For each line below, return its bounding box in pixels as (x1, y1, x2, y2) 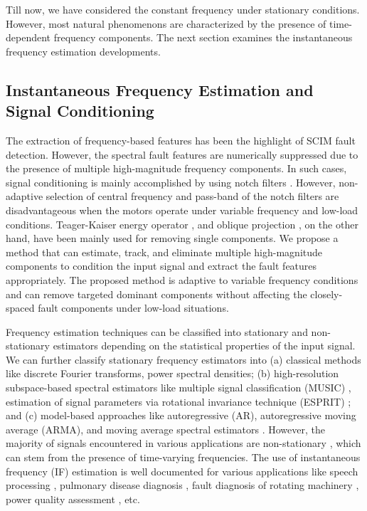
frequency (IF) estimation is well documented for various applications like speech (6, 463, 358, 478)
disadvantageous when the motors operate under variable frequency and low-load (6, 202, 358, 217)
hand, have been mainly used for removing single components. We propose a (6, 231, 339, 246)
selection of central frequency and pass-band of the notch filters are (46, 189, 339, 204)
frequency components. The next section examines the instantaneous (53, 30, 353, 45)
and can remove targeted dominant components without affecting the (6, 286, 307, 301)
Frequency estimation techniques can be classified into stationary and (6, 324, 308, 339)
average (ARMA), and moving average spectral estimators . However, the (6, 421, 325, 436)
